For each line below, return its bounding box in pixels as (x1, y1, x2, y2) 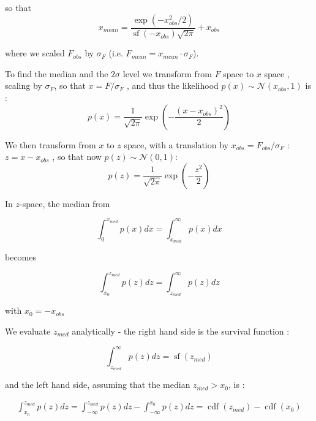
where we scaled (5, 47, 65, 59)
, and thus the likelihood (127, 79, 219, 92)
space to (223, 67, 254, 80)
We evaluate (5, 325, 51, 337)
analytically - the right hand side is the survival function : (72, 325, 290, 337)
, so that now (52, 150, 102, 163)
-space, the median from (20, 197, 110, 210)
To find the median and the (5, 67, 108, 80)
